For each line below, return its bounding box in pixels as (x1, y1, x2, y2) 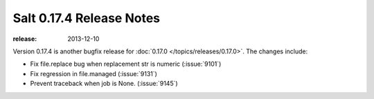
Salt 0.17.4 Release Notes (12, 10, 161, 26)
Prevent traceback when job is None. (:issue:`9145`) (30, 80, 178, 88)
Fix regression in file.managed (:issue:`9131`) (30, 69, 157, 78)
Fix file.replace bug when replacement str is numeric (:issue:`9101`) (30, 60, 222, 69)
